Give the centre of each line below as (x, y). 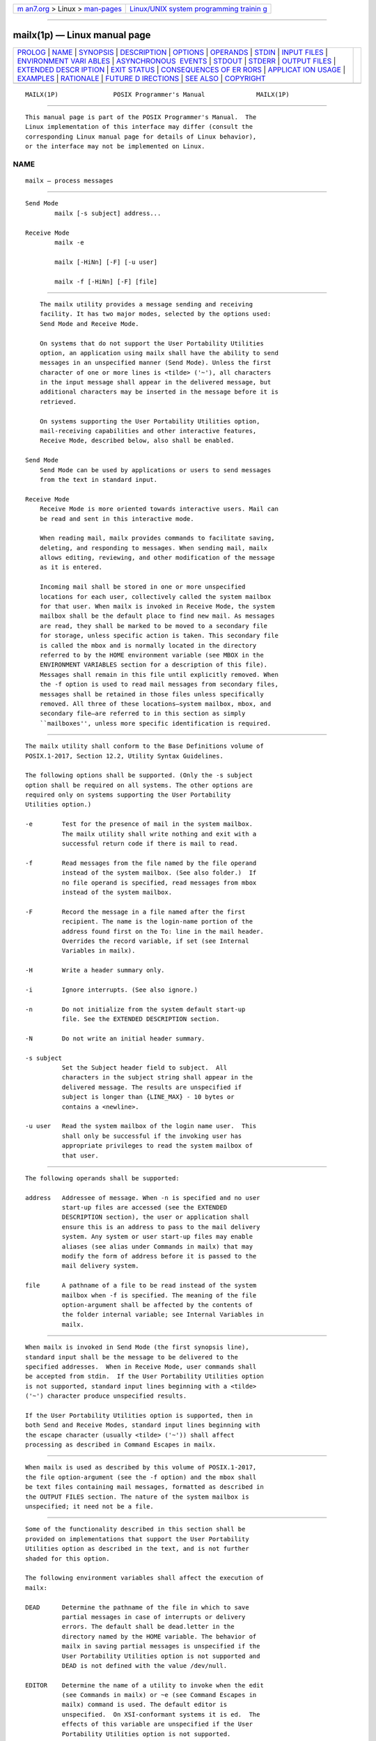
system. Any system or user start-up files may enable (157, 1237)
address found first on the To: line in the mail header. (163, 931)
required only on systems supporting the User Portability (128, 795)
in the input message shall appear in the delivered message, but (155, 382)
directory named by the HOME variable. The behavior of (159, 1636)
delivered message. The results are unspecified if (152, 1087)
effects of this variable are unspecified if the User (157, 1724)
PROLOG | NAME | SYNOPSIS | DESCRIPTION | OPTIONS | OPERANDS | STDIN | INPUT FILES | (173, 52)
